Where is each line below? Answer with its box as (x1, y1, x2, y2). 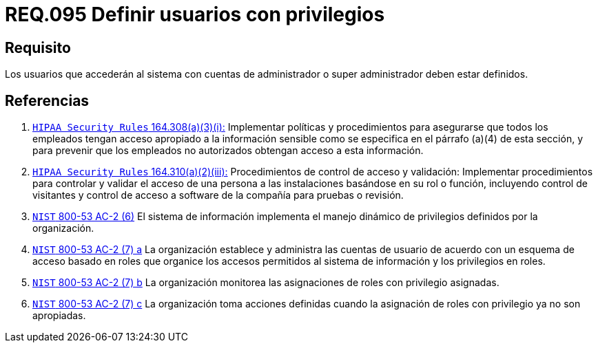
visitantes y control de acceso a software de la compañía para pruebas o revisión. (32, 189, 404, 202)
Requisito (5, 39, 71, 56)
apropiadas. (32, 309, 86, 322)
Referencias (5, 91, 90, 109)
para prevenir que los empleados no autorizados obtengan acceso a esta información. (32, 144, 424, 157)
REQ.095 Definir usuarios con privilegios (5, 3, 385, 26)
